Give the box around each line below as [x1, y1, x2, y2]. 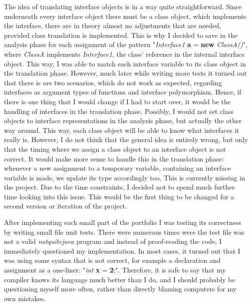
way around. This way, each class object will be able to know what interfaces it [4, 125, 239, 135]
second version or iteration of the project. [4, 201, 127, 211]
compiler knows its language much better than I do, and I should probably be [4, 274, 235, 284]
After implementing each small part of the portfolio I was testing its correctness [4, 217, 241, 227]
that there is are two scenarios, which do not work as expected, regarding [4, 77, 222, 87]
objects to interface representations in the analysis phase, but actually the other [4, 115, 242, 126]
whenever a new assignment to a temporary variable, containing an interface [4, 163, 231, 173]
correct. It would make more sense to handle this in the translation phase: [4, 153, 224, 163]
